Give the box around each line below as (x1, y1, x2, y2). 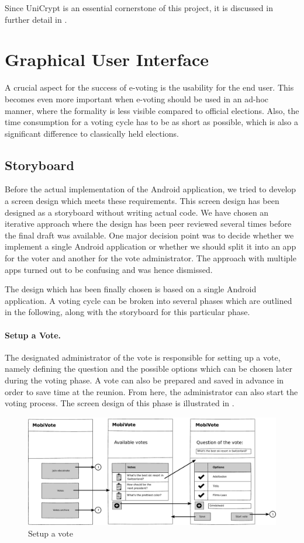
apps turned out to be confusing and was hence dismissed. (5, 263, 213, 275)
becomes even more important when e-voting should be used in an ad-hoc (5, 92, 269, 105)
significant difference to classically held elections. (5, 127, 179, 139)
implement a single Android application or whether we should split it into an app (5, 240, 296, 253)
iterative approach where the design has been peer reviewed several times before (5, 217, 292, 230)
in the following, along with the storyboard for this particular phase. (5, 306, 250, 318)
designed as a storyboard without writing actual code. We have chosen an (5, 206, 269, 218)
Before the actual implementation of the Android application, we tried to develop (5, 183, 296, 195)
